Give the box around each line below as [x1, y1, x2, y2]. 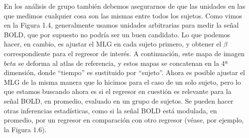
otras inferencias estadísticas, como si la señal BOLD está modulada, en [4, 105, 217, 115]
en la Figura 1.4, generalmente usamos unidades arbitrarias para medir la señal [4, 20, 239, 30]
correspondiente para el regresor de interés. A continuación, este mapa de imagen [4, 48, 245, 58]
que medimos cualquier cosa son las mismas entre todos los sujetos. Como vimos [4, 10, 242, 20]
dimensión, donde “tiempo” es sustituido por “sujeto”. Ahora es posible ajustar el [4, 67, 245, 77]
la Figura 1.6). [4, 124, 47, 134]
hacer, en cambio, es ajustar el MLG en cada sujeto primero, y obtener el [4, 39, 221, 49]
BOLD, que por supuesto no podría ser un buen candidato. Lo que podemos [4, 29, 230, 39]
